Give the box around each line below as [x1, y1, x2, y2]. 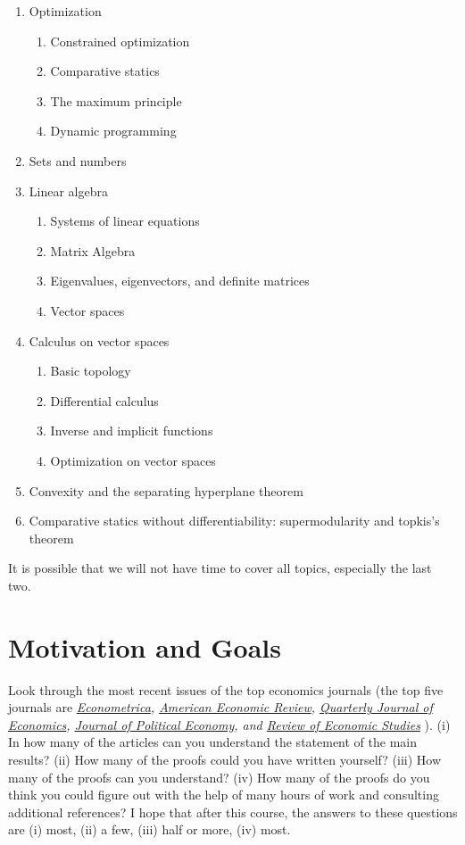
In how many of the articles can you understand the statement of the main [8, 733, 418, 751]
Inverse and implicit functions [50, 421, 213, 440]
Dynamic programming [50, 121, 177, 140]
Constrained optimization [50, 31, 190, 50]
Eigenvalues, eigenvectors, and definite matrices [50, 271, 310, 290]
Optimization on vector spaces [50, 451, 216, 469]
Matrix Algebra [50, 241, 136, 260]
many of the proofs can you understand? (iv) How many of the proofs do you [8, 767, 430, 786]
